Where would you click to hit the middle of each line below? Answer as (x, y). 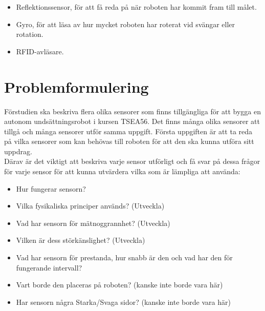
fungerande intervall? (49, 267)
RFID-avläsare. (40, 51)
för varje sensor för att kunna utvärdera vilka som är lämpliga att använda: (122, 171)
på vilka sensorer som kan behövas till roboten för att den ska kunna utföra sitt (129, 141)
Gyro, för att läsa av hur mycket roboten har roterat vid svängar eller (126, 24)
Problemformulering (76, 86)
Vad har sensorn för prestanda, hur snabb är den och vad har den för (124, 257)
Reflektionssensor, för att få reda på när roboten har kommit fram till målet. (136, 7)
